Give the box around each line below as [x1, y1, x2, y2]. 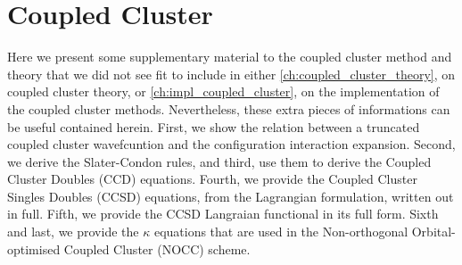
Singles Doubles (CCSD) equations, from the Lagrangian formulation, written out [7, 186, 454, 205]
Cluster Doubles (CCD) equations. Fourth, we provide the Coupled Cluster [7, 170, 417, 188]
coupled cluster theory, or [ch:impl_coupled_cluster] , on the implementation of [7, 82, 440, 101]
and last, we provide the [7, 222, 139, 241]
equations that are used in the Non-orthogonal [153, 222, 408, 241]
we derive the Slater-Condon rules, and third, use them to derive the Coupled [7, 152, 432, 170]
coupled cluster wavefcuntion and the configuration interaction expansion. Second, [7, 135, 456, 153]
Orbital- [411, 222, 456, 241]
